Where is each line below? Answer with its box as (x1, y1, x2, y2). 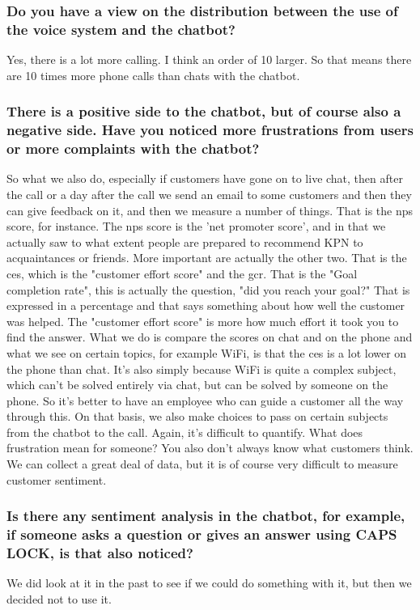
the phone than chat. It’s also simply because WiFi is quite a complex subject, (6, 360, 397, 377)
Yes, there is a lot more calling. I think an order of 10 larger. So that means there (6, 51, 412, 68)
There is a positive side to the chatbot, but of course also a (6, 101, 401, 121)
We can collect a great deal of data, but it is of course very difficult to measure (6, 455, 398, 472)
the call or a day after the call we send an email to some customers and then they (6, 185, 412, 202)
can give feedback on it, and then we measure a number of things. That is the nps (6, 201, 414, 218)
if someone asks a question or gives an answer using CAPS (6, 524, 397, 544)
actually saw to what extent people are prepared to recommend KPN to (6, 233, 363, 250)
